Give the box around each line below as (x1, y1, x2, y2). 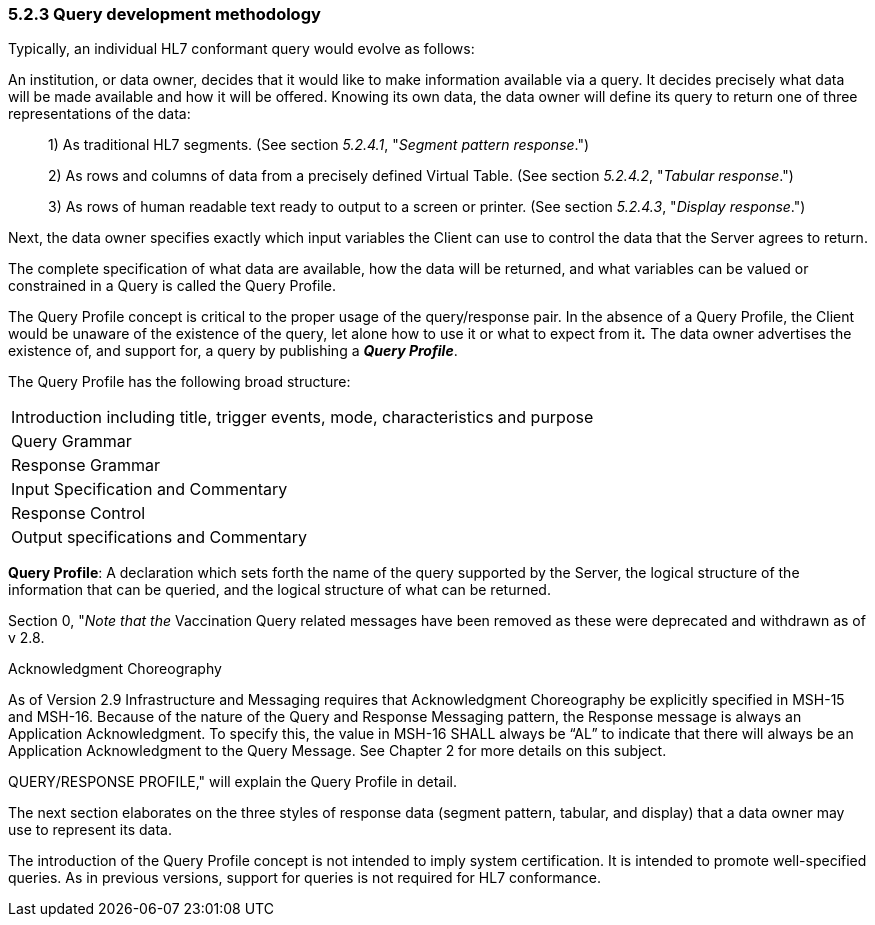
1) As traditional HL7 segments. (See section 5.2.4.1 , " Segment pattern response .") (48, 136, 590, 154)
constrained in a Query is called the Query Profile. (8, 277, 337, 295)
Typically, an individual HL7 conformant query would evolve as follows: (8, 40, 475, 58)
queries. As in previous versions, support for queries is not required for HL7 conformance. (8, 869, 601, 887)
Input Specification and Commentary (11, 479, 288, 500)
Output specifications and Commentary (11, 527, 308, 548)
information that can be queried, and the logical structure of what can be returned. (8, 581, 551, 599)
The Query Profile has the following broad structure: (8, 373, 351, 391)
